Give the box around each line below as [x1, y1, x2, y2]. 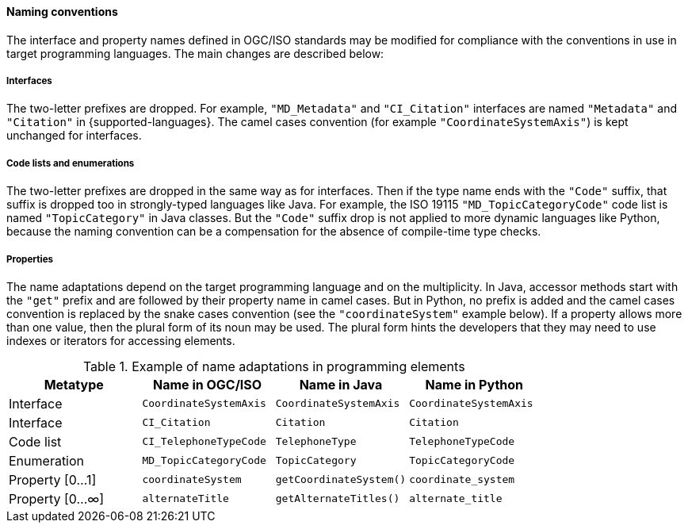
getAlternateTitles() [275, 493, 400, 505]
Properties [6, 253, 54, 265]
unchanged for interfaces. [6, 128, 142, 143]
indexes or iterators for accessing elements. [6, 333, 235, 347]
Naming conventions [6, 5, 118, 18]
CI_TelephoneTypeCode [142, 435, 266, 448]
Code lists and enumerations [6, 157, 135, 169]
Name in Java [299, 376, 383, 393]
